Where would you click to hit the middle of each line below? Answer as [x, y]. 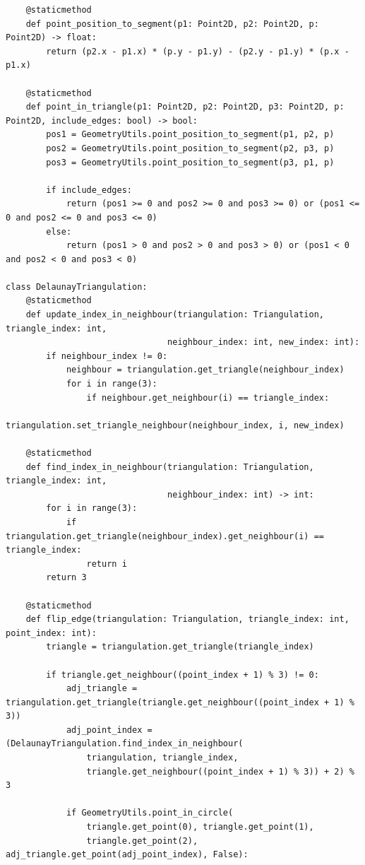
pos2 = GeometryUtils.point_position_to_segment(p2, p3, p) [190, 148]
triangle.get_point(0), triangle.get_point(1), [200, 827]
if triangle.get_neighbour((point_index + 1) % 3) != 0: [182, 675]
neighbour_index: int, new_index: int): [264, 342]
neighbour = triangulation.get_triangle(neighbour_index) [205, 370]
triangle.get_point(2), [142, 841]
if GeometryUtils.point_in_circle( [150, 813]
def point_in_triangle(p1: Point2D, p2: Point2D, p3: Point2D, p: [185, 107]
